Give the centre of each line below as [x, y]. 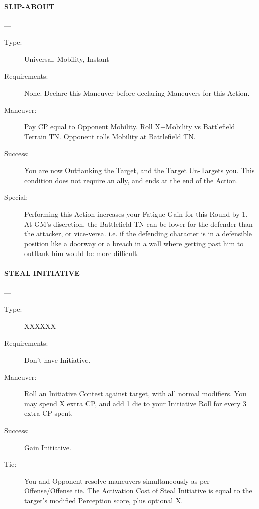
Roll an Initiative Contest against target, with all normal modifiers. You [135, 394]
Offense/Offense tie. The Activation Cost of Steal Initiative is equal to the [138, 491]
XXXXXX [40, 326]
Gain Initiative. [48, 447]
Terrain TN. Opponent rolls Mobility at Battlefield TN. [110, 136]
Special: [16, 197]
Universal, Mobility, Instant [67, 59]
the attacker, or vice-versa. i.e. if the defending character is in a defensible [138, 234]
